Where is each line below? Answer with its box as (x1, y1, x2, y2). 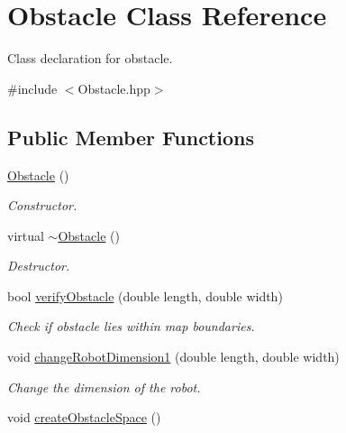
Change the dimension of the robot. (7, 377, 201, 396)
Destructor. (7, 256, 70, 275)
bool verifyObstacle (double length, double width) (7, 286, 283, 305)
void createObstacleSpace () (7, 408, 161, 427)
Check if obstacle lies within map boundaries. (7, 317, 255, 336)
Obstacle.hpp (77, 78, 150, 97)
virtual (7, 226, 44, 244)
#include (7, 78, 58, 97)
